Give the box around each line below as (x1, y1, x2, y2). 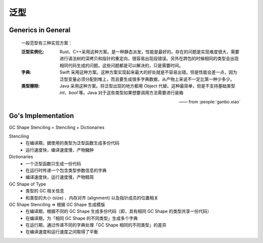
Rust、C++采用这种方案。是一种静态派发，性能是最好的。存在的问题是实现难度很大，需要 (59, 49, 240, 55)
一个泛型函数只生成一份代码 (25, 161, 81, 166)
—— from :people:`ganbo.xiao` (178, 99, 241, 104)
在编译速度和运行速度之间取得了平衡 (25, 229, 98, 235)
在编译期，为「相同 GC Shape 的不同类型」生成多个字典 (25, 215, 138, 221)
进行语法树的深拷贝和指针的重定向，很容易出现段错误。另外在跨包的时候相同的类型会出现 (59, 56, 239, 61)
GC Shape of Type (9, 181, 46, 187)
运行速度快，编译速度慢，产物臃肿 (25, 147, 94, 153)
